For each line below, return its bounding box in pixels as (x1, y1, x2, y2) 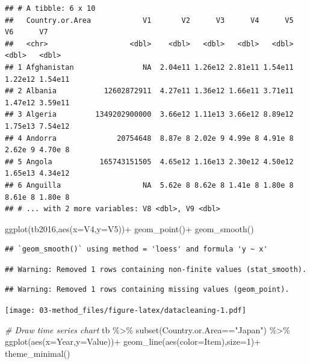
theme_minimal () (5, 347, 70, 359)
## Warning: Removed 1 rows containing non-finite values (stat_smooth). (5, 265, 307, 274)
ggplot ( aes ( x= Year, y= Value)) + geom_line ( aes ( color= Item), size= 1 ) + (5, 335, 261, 348)
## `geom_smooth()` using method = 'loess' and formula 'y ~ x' (5, 245, 268, 254)
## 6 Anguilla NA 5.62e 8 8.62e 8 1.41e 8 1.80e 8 (5, 180, 294, 190)
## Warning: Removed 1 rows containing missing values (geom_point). (5, 285, 290, 294)
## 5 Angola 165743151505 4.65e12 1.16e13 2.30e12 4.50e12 (5, 157, 294, 166)
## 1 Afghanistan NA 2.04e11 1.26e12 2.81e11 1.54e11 (5, 63, 294, 72)
